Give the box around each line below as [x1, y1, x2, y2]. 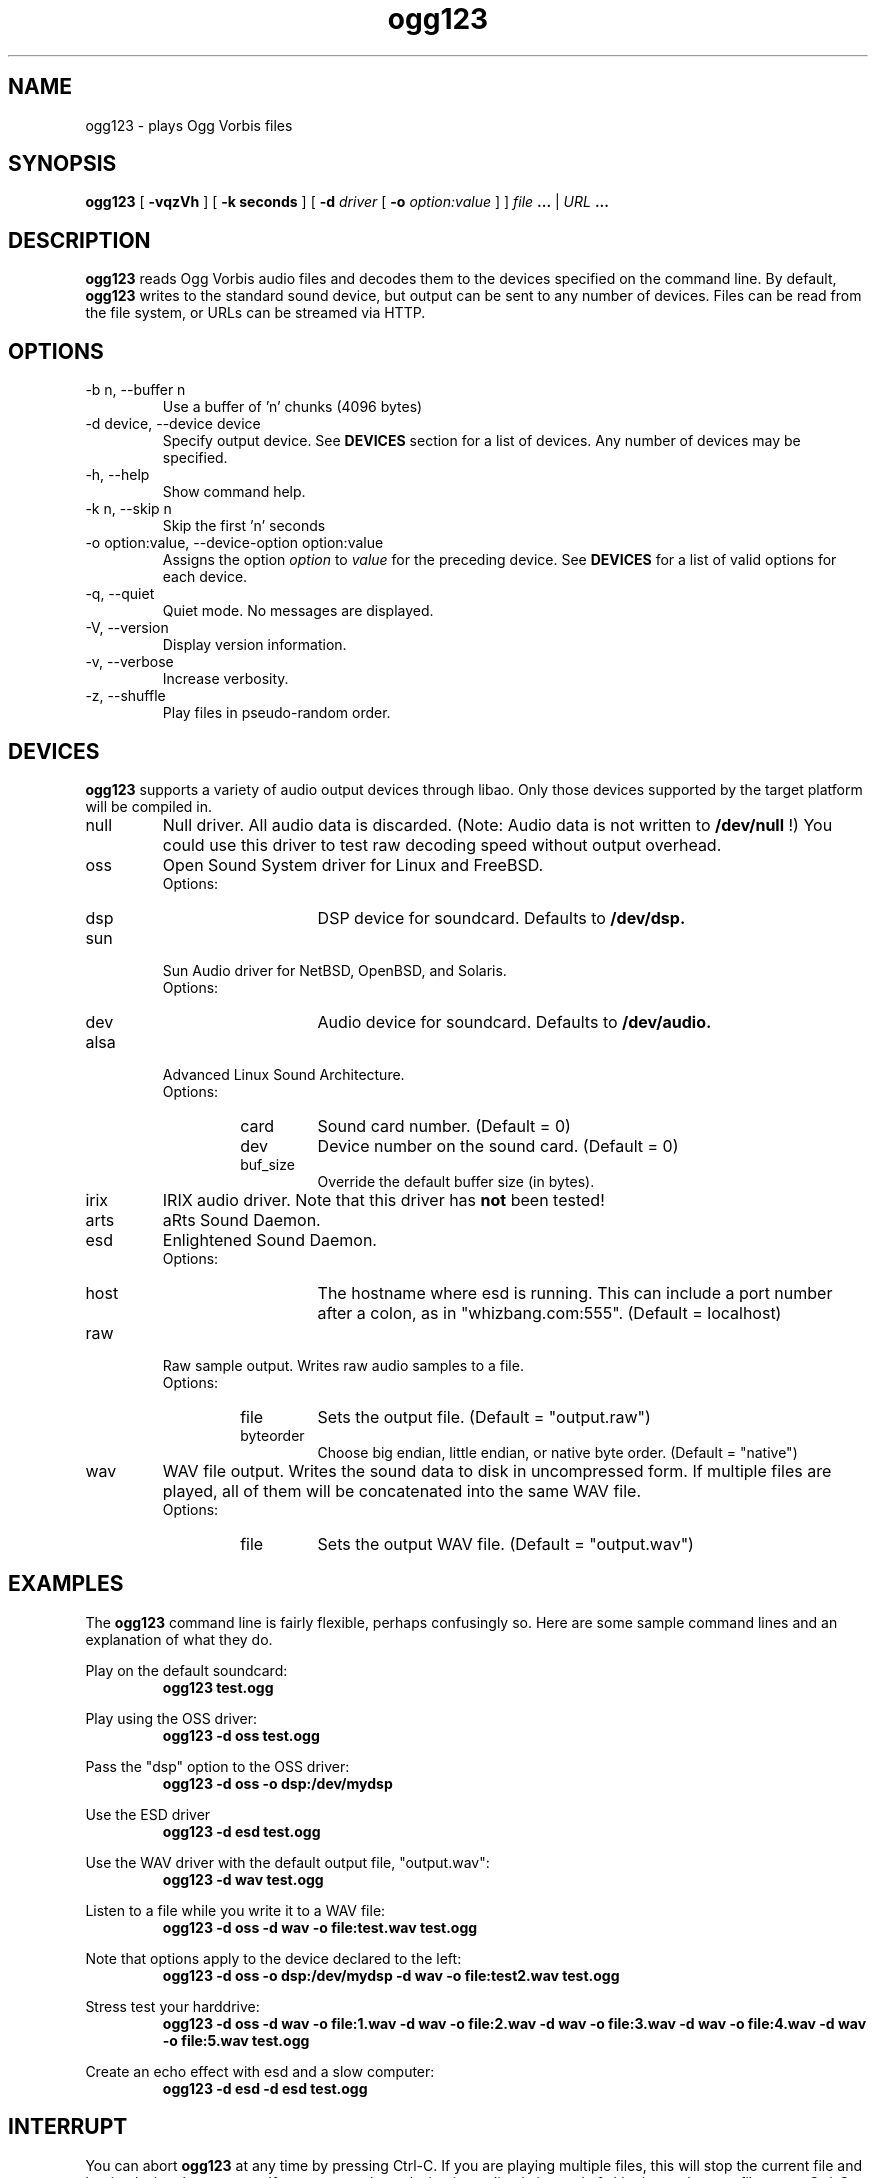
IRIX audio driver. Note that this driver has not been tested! [162, 1189, 605, 1210]
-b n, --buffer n [85, 381, 186, 399]
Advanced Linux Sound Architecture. [162, 1065, 405, 1083]
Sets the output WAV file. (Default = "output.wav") [317, 1533, 694, 1554]
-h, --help [85, 466, 150, 484]
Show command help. [162, 483, 306, 501]
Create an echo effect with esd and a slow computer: [85, 2062, 435, 2080]
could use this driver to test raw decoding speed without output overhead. [162, 834, 722, 855]
